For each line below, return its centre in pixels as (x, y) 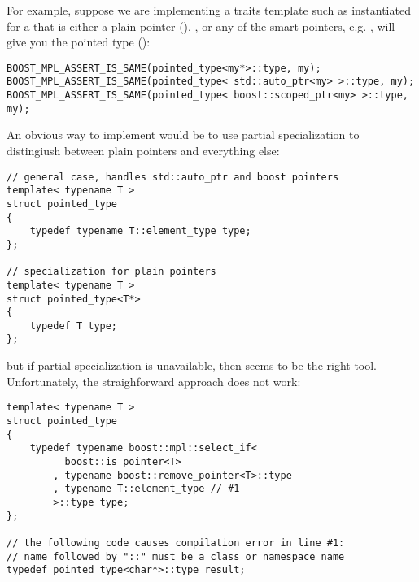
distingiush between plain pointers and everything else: (143, 150)
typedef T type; (74, 326)
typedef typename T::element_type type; (140, 231)
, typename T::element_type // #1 (146, 489)
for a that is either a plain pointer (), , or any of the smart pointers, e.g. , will (201, 26)
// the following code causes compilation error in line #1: (176, 543)
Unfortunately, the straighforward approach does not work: (154, 381)
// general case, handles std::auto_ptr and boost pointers (173, 177)
